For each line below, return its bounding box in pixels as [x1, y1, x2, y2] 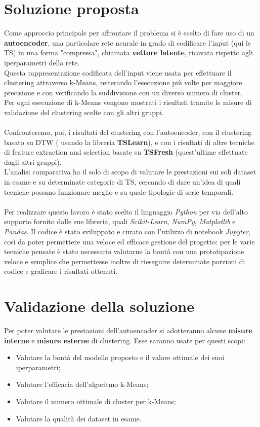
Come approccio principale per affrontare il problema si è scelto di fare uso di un [4, 27, 254, 38]
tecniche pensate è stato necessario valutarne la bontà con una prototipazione [4, 246, 244, 257]
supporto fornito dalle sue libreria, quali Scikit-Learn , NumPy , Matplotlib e [4, 216, 236, 227]
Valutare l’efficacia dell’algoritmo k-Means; [16, 379, 149, 389]
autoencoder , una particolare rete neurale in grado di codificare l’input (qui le [4, 37, 251, 48]
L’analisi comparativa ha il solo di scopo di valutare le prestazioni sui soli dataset [4, 166, 256, 177]
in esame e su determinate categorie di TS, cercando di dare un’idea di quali [4, 176, 241, 187]
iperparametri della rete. [4, 57, 80, 67]
